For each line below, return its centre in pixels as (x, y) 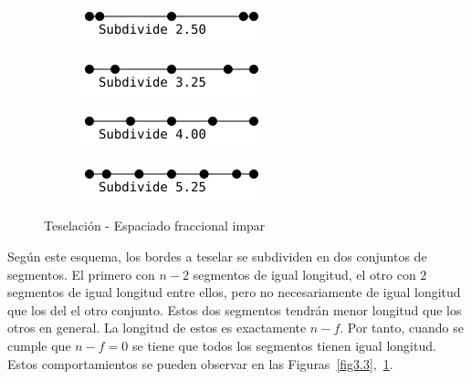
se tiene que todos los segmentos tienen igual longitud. (284, 345)
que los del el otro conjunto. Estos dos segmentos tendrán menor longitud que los (235, 309)
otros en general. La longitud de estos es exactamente (157, 328)
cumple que (39, 345)
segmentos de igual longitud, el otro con (304, 274)
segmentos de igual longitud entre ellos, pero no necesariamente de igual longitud (234, 292)
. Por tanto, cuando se (402, 328)
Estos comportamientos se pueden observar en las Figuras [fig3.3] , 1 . (200, 363)
